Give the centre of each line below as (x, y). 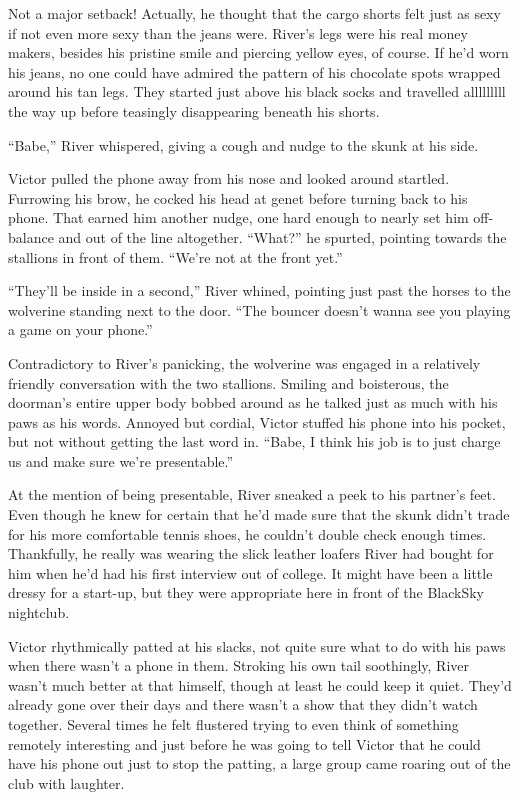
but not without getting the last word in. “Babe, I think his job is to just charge (254, 441)
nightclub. (39, 612)
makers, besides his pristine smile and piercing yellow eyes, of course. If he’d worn (258, 52)
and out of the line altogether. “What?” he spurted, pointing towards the (282, 236)
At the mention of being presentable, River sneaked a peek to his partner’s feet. (252, 494)
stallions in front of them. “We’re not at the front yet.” (175, 256)
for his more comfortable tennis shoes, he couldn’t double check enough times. (247, 533)
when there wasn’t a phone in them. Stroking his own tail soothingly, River (239, 665)
